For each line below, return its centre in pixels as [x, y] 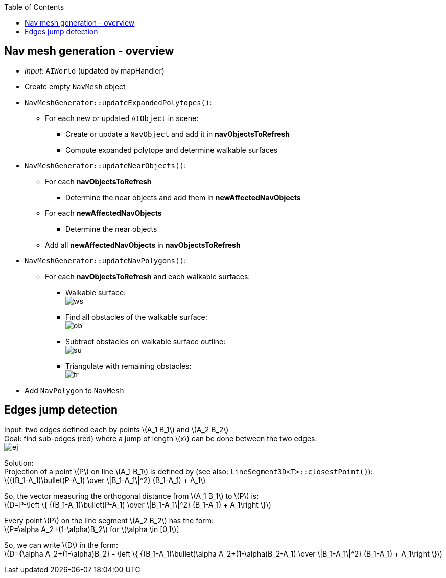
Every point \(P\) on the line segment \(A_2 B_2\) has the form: [109, 520]
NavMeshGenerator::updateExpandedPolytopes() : [118, 102]
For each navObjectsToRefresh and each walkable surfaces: [148, 276]
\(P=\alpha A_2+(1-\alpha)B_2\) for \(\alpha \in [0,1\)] [92, 529]
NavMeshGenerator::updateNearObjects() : [105, 165]
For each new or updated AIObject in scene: [122, 118]
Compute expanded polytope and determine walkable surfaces [172, 150]
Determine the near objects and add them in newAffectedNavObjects [183, 197]
